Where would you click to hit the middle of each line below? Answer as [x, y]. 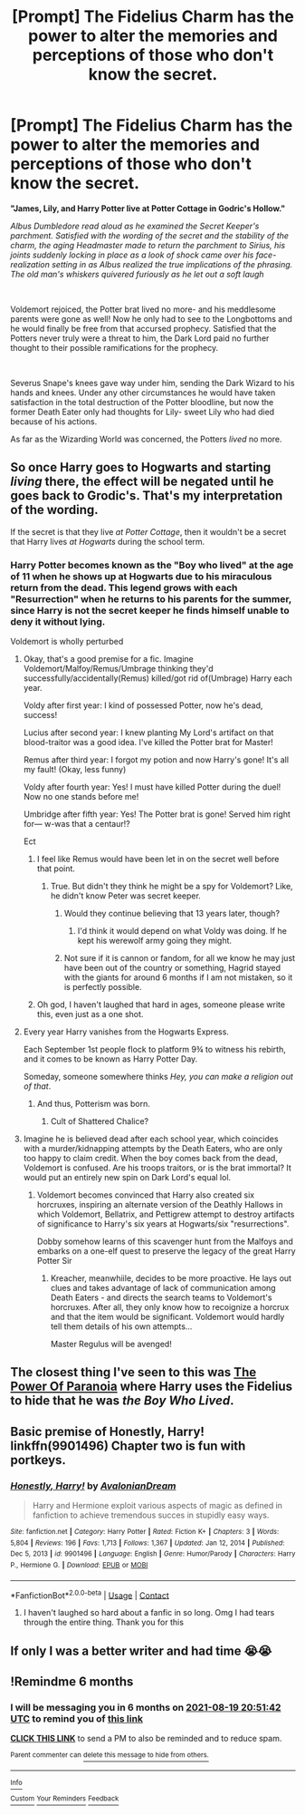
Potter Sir [54, 1261]
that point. [56, 869]
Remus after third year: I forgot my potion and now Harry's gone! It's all [156, 760]
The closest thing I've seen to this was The [133, 1372]
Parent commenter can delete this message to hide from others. [110, 1755]
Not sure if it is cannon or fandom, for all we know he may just [180, 958]
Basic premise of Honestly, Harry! [107, 1431]
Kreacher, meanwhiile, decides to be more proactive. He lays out [171, 1278]
